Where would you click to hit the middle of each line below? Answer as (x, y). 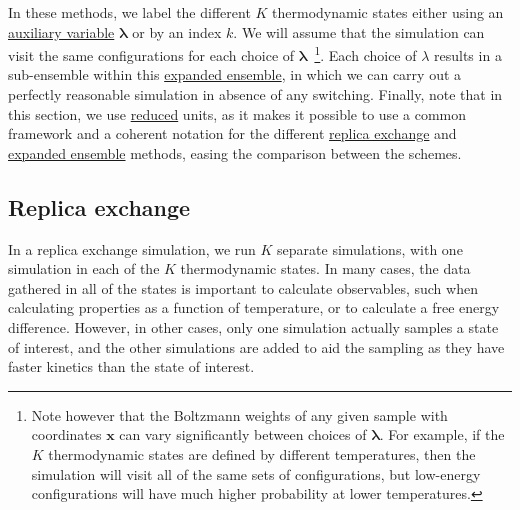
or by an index (177, 31)
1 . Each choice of (365, 53)
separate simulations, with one (370, 248)
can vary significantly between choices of (243, 434)
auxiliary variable (61, 31)
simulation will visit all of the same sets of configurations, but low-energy (256, 473)
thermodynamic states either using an (388, 12)
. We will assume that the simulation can (359, 31)
